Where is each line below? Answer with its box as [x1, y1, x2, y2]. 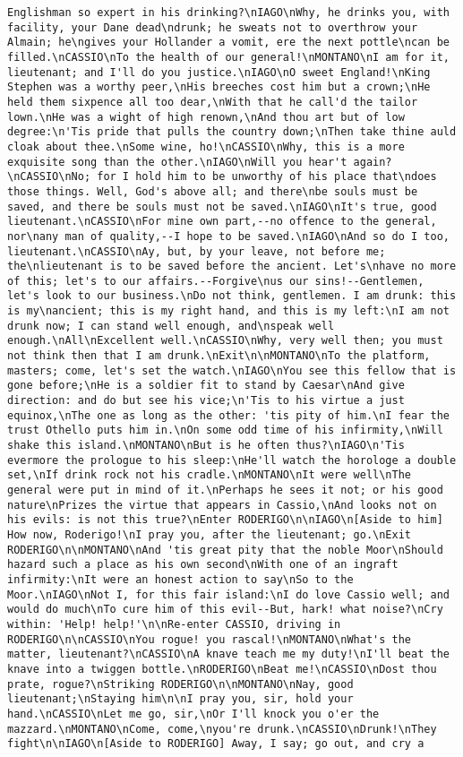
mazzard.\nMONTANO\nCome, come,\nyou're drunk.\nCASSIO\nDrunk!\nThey [7, 722, 437, 735]
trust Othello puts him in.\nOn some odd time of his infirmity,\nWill [7, 424, 443, 437]
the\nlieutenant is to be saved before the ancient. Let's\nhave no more [7, 260, 457, 273]
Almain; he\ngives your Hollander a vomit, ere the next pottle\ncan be [7, 36, 450, 49]
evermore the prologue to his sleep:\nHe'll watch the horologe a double [7, 453, 457, 467]
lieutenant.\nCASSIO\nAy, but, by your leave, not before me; [7, 245, 386, 258]
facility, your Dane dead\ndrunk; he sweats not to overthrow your [7, 21, 418, 34]
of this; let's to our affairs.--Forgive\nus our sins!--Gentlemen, [7, 274, 424, 288]
